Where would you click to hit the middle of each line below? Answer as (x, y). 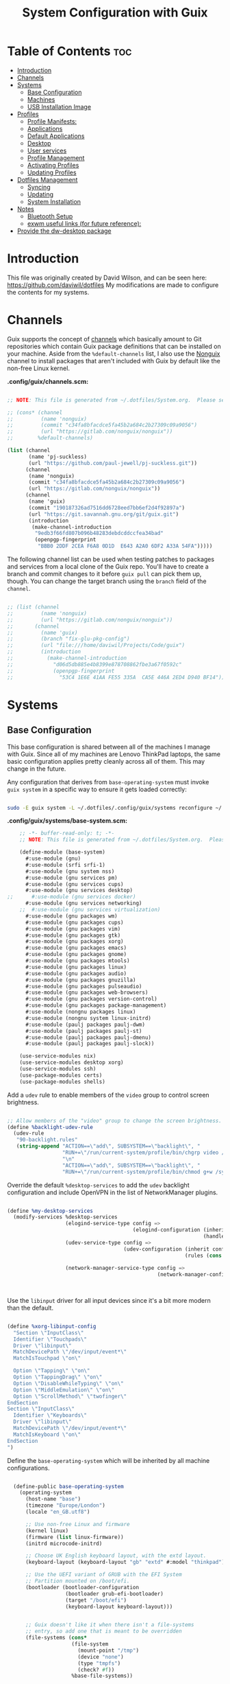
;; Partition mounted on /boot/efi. (77, 1581)
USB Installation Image (59, 106)
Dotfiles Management (47, 179)
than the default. (30, 1308)
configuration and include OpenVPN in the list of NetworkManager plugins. (113, 1192)
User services (47, 150)
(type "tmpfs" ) (99, 1663)
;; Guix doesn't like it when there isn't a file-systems (110, 1625)
